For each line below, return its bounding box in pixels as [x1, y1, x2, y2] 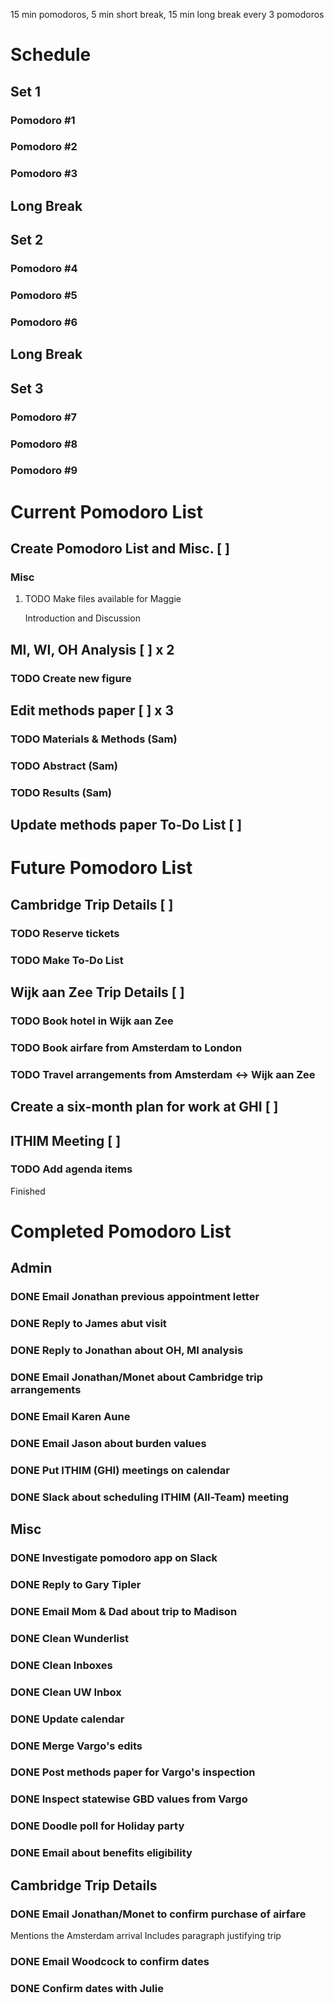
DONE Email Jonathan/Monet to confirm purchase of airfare [10, 1907, 307, 1921]
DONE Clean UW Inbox [10, 1685, 122, 1699]
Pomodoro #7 [10, 410, 78, 424]
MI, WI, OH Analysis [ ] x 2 [10, 641, 175, 658]
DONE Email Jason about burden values [10, 1436, 207, 1450]
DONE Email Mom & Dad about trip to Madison [10, 1604, 238, 1618]
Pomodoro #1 [10, 113, 76, 127]
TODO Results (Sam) [10, 785, 113, 799]
